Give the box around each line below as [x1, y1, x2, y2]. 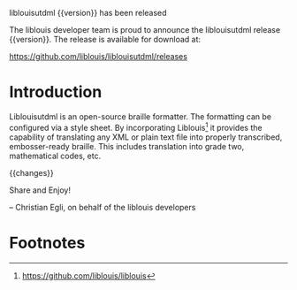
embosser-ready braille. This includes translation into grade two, [9, 141, 245, 151]
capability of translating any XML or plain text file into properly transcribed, [9, 132, 283, 142]
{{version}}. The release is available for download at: [9, 34, 202, 44]
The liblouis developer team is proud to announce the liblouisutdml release [9, 25, 281, 34]
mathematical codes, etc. [9, 150, 102, 161]
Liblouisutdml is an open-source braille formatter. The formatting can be [9, 111, 272, 122]
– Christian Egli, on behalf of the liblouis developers [9, 202, 196, 212]
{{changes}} [9, 167, 55, 178]
